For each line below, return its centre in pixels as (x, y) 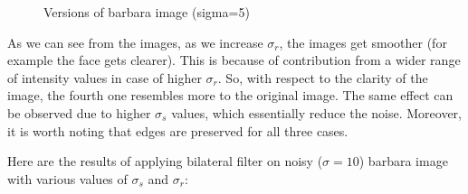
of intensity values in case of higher (105, 77)
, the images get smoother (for (363, 42)
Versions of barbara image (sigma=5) (147, 12)
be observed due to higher (79, 112)
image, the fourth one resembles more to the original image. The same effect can (230, 95)
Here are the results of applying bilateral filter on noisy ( (165, 161)
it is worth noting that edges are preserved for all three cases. (178, 130)
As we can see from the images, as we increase (135, 42)
